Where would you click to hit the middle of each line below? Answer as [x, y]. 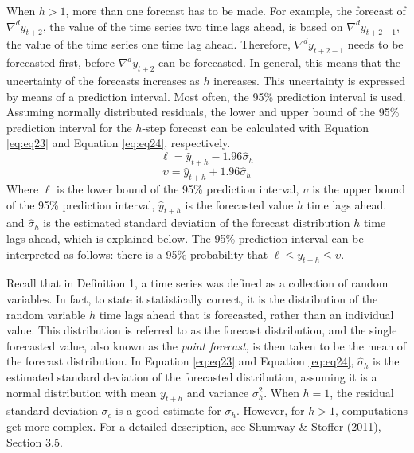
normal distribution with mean [82, 392]
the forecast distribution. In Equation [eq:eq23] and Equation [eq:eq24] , [180, 361]
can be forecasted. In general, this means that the [280, 62]
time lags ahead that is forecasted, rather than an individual [246, 314]
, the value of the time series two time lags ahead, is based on [193, 26]
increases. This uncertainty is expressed [310, 80]
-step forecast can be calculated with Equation [256, 127]
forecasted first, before [61, 62]
